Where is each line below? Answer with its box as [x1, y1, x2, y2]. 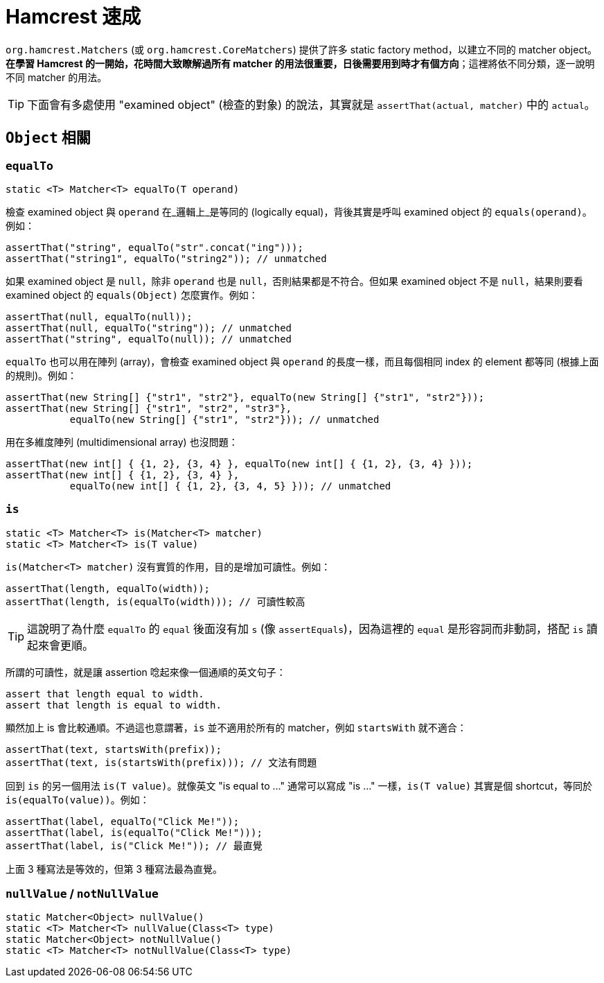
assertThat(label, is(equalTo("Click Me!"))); [6, 826, 263, 838]
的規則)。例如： [6, 369, 78, 381]
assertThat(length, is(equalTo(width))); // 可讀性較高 [6, 595, 305, 607]
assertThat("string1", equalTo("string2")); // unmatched [6, 252, 327, 264]
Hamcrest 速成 [6, 5, 141, 28]
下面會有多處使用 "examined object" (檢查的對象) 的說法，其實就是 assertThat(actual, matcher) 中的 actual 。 [27, 97, 596, 112]
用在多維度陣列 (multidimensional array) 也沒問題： [6, 435, 238, 448]
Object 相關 [6, 129, 91, 147]
